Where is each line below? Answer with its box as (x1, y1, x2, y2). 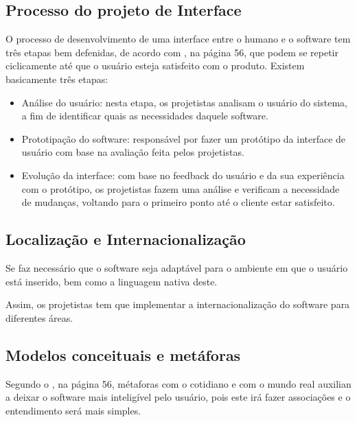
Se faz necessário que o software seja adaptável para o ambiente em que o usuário (5, 260, 348, 274)
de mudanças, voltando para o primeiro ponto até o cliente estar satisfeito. (21, 195, 335, 209)
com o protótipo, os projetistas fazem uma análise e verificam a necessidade (21, 181, 340, 196)
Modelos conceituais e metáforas (5, 344, 241, 365)
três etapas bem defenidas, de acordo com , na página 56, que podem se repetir (5, 45, 338, 59)
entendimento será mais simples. (5, 403, 141, 417)
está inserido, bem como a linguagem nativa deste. (5, 274, 218, 288)
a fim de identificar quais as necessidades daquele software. (21, 108, 268, 123)
